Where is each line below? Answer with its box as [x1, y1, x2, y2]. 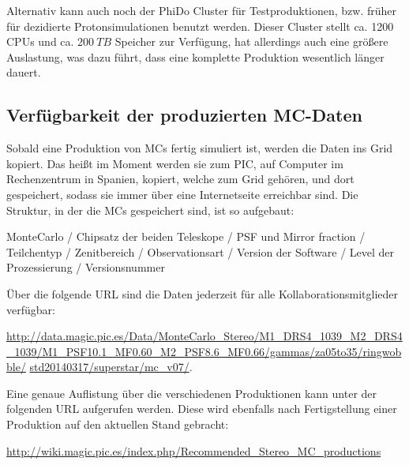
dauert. [6, 64, 41, 81]
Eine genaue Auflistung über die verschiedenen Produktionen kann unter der [6, 384, 377, 401]
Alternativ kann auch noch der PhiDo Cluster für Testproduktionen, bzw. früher [6, 2, 397, 18]
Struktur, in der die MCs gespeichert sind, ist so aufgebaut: [6, 201, 295, 218]
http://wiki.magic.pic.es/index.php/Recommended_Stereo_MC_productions [6, 442, 381, 459]
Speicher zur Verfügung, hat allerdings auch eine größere [114, 33, 388, 50]
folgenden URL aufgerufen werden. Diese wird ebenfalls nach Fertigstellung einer [6, 400, 397, 417]
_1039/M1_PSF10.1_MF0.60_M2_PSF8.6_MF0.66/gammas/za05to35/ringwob [6, 343, 402, 359]
